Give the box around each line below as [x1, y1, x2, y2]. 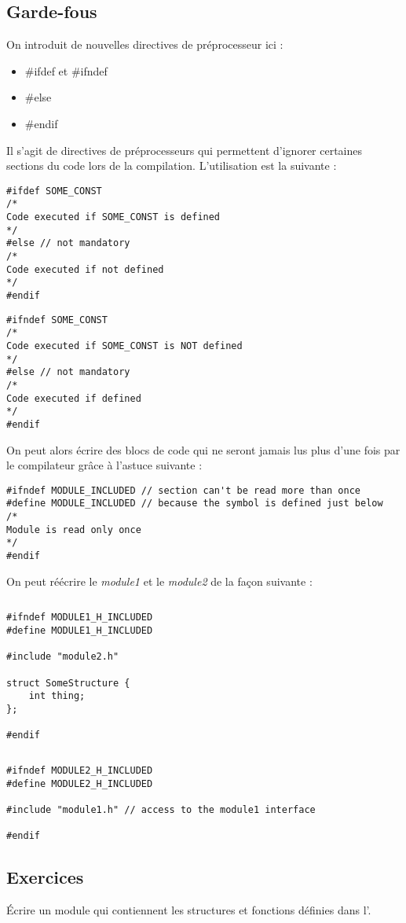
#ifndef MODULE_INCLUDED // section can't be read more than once [6, 484, 361, 496]
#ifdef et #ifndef [24, 62, 108, 79]
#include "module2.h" [6, 651, 119, 663]
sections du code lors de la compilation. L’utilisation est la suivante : [6, 157, 337, 174]
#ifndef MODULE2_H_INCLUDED [6, 764, 153, 776]
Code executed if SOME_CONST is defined [6, 211, 221, 223]
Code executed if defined [6, 392, 141, 404]
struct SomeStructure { [6, 677, 130, 689]
